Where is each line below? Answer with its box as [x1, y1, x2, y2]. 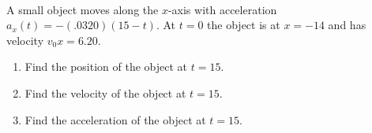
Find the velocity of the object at [24, 84, 186, 101]
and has [328, 17, 366, 33]
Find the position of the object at [24, 58, 188, 75]
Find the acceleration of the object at [24, 111, 206, 127]
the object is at [207, 17, 280, 33]
